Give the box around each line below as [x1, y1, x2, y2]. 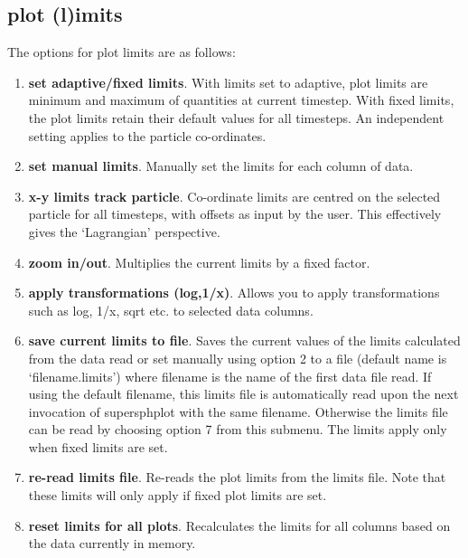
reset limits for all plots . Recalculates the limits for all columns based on [28, 515, 451, 534]
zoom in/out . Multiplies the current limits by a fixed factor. [28, 252, 370, 271]
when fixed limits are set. [28, 437, 168, 456]
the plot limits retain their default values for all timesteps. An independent [28, 108, 445, 127]
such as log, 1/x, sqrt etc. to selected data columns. [28, 300, 314, 319]
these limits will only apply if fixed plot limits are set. [28, 486, 327, 505]
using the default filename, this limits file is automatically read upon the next [28, 384, 459, 403]
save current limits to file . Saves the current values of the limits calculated [28, 331, 461, 350]
